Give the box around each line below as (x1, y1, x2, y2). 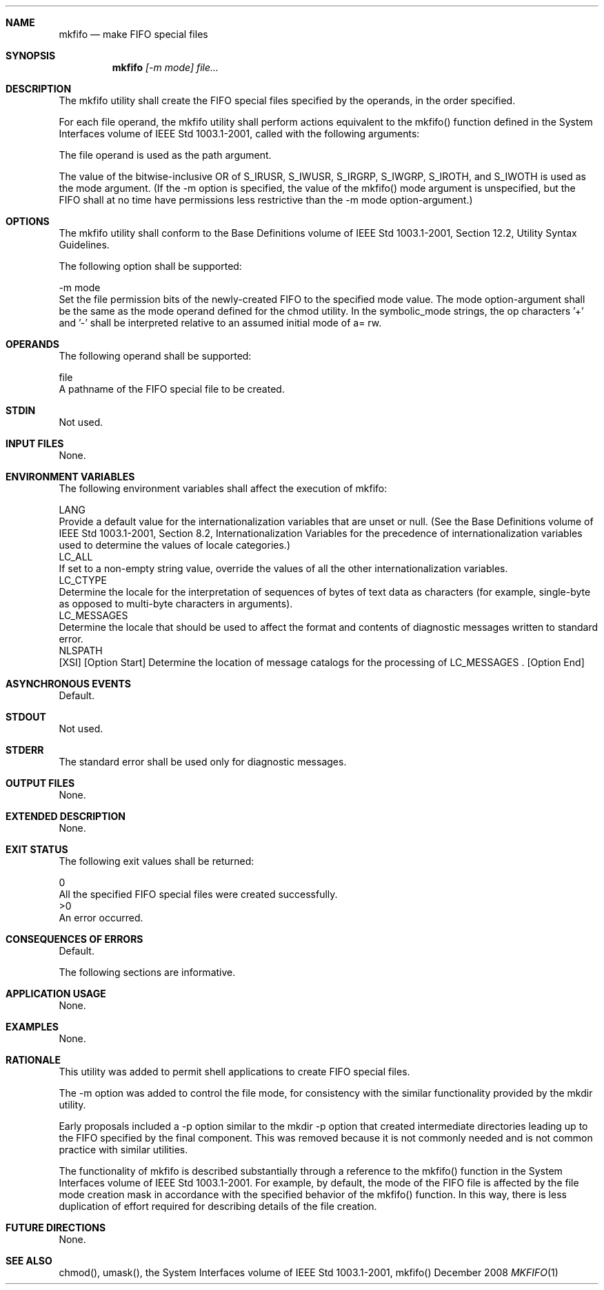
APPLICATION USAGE (6, 988, 106, 999)
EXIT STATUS (6, 843, 68, 855)
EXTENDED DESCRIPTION (6, 810, 125, 822)
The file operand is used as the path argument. (59, 149, 272, 161)
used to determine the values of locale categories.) (59, 539, 290, 551)
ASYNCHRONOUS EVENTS (6, 678, 131, 690)
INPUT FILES (6, 438, 64, 449)
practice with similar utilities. (59, 1144, 188, 1155)
